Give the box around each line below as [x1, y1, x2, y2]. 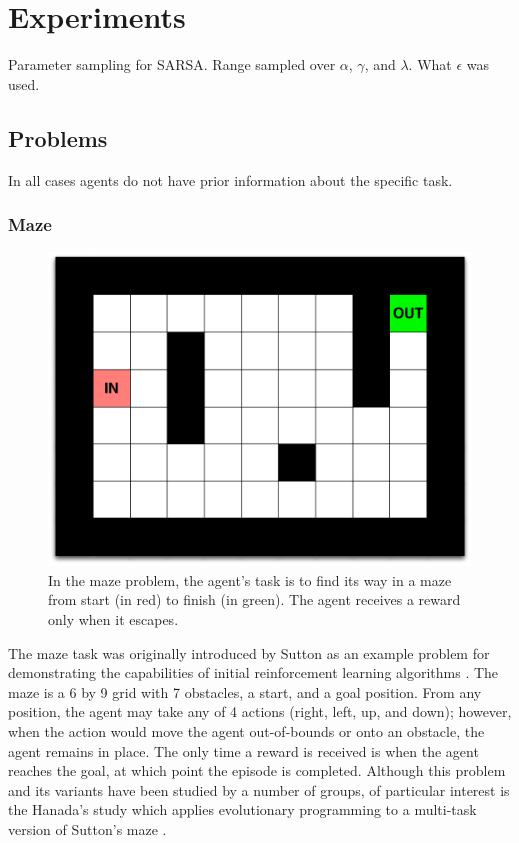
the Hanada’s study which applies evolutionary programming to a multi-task [8, 799, 477, 820]
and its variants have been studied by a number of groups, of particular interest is [8, 779, 510, 800]
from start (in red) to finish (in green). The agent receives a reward [48, 589, 461, 610]
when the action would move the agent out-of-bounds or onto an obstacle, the [8, 720, 485, 741]
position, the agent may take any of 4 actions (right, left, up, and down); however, [8, 701, 512, 722]
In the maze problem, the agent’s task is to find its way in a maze [48, 569, 452, 590]
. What [408, 54, 452, 75]
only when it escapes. [48, 608, 179, 629]
